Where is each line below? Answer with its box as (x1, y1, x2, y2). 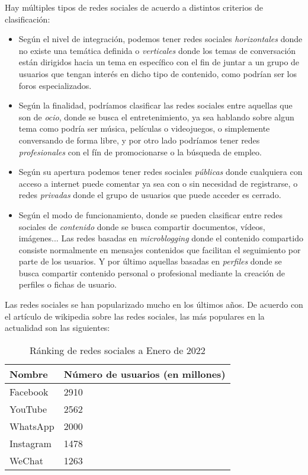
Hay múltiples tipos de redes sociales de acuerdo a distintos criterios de (5, 1, 263, 13)
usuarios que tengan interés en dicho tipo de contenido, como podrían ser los (18, 67, 297, 79)
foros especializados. (18, 79, 92, 91)
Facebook (9, 384, 49, 399)
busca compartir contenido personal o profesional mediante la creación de (18, 266, 285, 279)
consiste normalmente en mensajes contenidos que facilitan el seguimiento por (18, 243, 301, 256)
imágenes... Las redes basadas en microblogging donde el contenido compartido (18, 232, 303, 244)
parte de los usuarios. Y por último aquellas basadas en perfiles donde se (18, 255, 282, 267)
